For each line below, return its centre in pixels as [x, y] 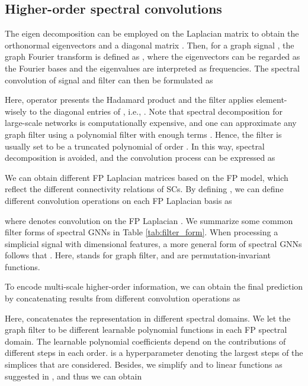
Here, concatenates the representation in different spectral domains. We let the [148, 318]
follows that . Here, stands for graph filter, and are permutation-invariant [138, 255]
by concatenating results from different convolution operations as [123, 298]
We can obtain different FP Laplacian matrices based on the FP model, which [147, 177]
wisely [16, 111]
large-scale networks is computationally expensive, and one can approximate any [151, 123]
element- [272, 100]
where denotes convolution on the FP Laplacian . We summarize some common [149, 220]
